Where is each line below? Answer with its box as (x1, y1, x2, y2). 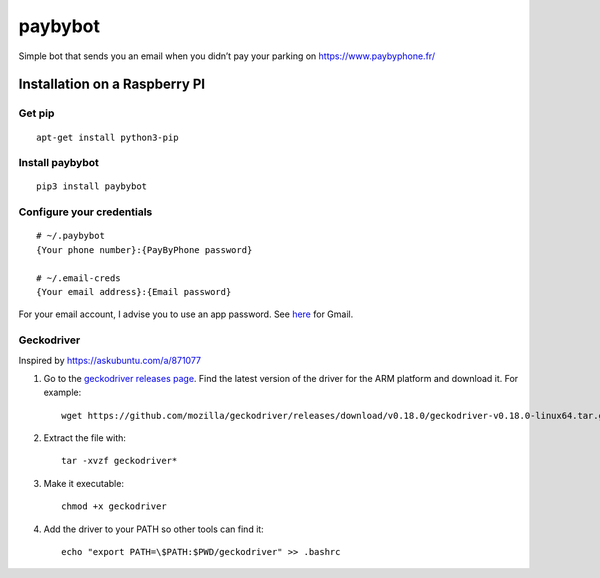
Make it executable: (43, 477, 125, 489)
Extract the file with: (43, 432, 127, 444)
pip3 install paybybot (36, 181, 148, 192)
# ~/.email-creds (36, 272, 121, 284)
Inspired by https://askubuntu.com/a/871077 (18, 354, 202, 366)
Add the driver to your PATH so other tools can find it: (43, 523, 264, 535)
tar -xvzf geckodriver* (61, 455, 178, 467)
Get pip (18, 106, 55, 120)
